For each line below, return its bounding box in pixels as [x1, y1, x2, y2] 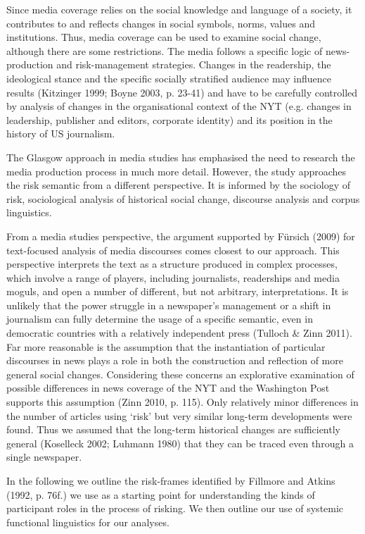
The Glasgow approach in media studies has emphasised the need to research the [6, 149, 355, 164]
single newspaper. [6, 449, 82, 464]
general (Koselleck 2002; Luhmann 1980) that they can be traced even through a [6, 435, 354, 450]
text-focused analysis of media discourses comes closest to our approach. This [6, 242, 340, 257]
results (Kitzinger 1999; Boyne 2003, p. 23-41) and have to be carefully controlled [6, 85, 358, 99]
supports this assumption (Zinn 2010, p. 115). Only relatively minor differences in [6, 395, 359, 409]
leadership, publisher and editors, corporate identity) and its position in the [6, 112, 333, 127]
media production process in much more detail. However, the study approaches [6, 163, 347, 178]
